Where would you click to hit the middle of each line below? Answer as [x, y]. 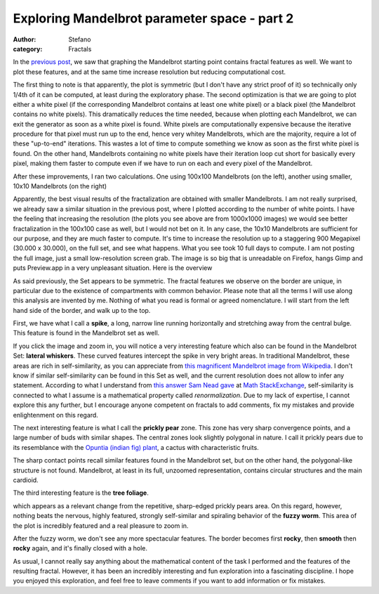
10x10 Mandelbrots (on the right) [60, 186]
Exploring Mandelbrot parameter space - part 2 [153, 18]
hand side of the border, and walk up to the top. [82, 310]
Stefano [80, 39]
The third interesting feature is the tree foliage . [81, 493]
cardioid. [26, 480]
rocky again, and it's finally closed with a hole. [80, 548]
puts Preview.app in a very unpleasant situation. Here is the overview [113, 268]
